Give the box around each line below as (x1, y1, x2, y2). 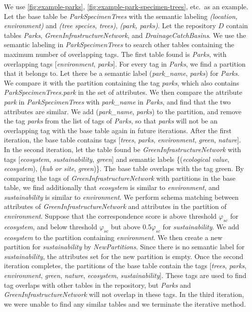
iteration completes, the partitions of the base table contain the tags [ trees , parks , (4, 260, 247, 271)
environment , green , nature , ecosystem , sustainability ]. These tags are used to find (4, 270, 247, 280)
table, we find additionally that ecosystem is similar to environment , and (4, 182, 220, 192)
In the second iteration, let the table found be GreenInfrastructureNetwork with (4, 144, 241, 154)
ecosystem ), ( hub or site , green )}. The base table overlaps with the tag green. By (4, 163, 244, 173)
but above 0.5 (110, 221, 152, 231)
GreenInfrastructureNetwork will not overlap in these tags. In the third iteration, (4, 289, 244, 299)
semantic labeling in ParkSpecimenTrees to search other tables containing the (4, 39, 234, 50)
